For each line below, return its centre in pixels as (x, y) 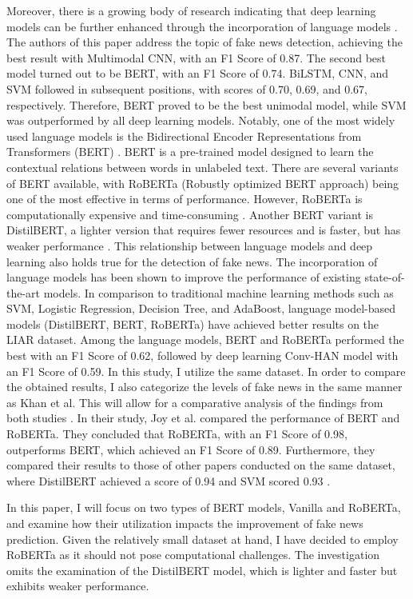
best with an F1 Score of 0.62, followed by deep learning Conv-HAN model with (203, 355)
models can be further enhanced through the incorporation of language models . (202, 26)
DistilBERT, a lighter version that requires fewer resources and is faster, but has (204, 230)
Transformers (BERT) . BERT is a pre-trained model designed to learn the (190, 152)
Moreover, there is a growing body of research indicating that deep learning (191, 10)
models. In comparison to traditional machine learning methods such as (218, 292)
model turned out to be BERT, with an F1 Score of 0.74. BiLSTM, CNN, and (198, 73)
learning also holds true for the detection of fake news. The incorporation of (192, 261)
